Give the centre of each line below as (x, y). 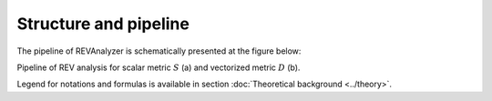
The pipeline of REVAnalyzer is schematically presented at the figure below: (159, 51)
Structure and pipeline (103, 24)
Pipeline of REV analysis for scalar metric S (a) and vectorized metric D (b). (159, 67)
